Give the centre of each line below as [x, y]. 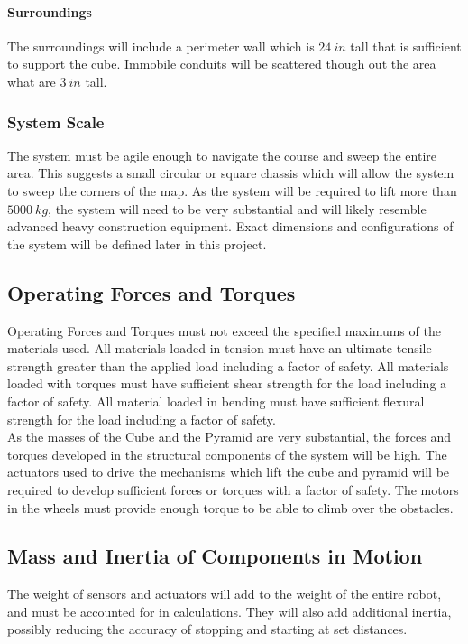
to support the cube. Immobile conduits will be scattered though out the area [222, 64]
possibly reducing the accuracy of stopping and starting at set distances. [207, 629]
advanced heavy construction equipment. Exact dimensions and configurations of [230, 226]
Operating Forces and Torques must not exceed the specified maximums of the [224, 330]
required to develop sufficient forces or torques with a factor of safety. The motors [233, 489]
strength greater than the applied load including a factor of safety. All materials [228, 365]
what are [32, 81]
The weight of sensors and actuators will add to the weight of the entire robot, [225, 594]
